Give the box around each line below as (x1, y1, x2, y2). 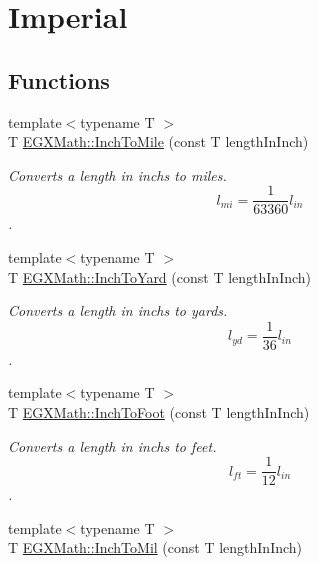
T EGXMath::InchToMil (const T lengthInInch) (8, 537, 303, 558)
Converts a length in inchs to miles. (8, 164, 227, 185)
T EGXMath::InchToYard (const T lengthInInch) (8, 266, 312, 287)
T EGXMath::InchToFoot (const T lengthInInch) (8, 402, 310, 423)
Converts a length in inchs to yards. (8, 300, 228, 321)
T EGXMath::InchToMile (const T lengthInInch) (8, 131, 309, 152)
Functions (8, 64, 110, 95)
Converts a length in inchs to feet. (8, 435, 217, 456)
